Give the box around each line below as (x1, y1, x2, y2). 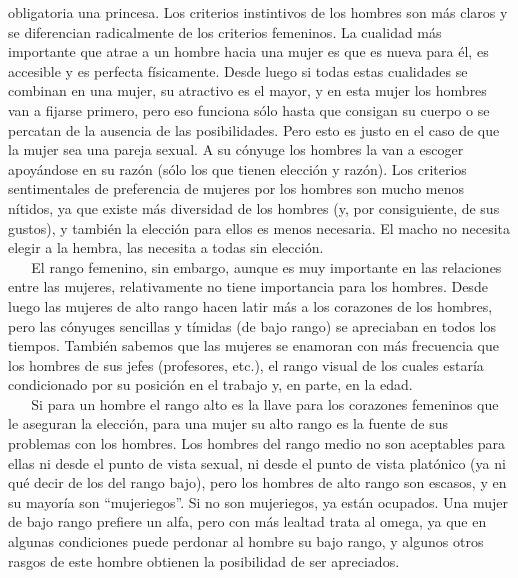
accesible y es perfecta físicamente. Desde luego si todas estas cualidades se (8, 60, 468, 81)
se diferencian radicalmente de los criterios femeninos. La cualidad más (8, 21, 442, 42)
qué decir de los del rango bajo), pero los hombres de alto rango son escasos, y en (8, 472, 507, 493)
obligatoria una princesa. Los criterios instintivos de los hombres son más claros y (8, 2, 508, 22)
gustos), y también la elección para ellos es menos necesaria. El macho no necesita (8, 217, 510, 238)
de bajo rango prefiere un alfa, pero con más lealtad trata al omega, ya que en (8, 511, 487, 532)
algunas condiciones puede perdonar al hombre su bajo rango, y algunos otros (8, 531, 484, 552)
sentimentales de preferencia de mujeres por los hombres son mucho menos (8, 178, 465, 199)
